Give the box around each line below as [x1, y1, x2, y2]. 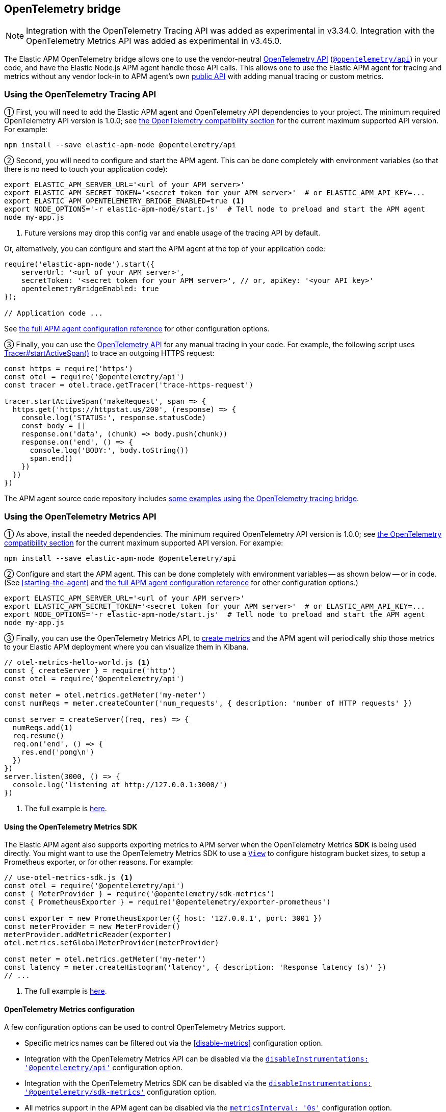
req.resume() [12, 731, 65, 740]
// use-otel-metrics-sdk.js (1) [4, 873, 133, 882]
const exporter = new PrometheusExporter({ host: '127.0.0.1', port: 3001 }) [4, 914, 322, 923]
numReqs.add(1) [12, 723, 73, 732]
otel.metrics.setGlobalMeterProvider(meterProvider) [4, 939, 219, 947]
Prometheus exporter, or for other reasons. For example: [4, 858, 193, 867]
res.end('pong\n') [21, 747, 95, 756]
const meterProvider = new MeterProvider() [4, 922, 180, 931]
